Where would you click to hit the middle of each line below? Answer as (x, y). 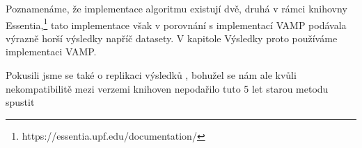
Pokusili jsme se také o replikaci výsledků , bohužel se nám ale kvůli (151, 75)
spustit (20, 102)
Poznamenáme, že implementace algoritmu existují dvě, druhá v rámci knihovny (176, 8)
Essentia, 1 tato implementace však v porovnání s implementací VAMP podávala (176, 24)
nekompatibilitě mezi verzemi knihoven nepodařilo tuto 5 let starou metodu (167, 88)
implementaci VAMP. (51, 52)
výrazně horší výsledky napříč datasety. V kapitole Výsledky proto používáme (172, 38)
